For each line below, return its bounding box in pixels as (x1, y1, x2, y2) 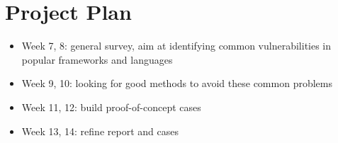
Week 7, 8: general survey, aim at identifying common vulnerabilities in (21, 38, 332, 53)
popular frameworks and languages (21, 52, 173, 67)
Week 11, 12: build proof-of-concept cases (21, 99, 201, 114)
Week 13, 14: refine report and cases (21, 123, 179, 138)
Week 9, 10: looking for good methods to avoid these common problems (21, 76, 332, 91)
